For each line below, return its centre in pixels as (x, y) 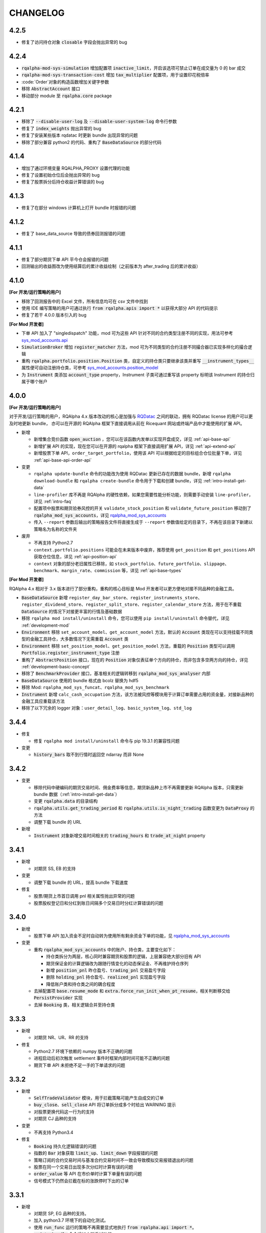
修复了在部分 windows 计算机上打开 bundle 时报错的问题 (79, 208)
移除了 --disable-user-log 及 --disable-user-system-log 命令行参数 (99, 121)
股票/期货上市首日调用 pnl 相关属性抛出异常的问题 (84, 896)
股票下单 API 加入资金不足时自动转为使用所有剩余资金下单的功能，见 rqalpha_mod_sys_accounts (132, 936)
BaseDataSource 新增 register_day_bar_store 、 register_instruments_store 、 (112, 598)
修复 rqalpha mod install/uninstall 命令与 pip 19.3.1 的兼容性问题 (107, 741)
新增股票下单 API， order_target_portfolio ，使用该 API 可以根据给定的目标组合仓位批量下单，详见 (138, 453)
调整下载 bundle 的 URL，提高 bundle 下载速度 (81, 882)
